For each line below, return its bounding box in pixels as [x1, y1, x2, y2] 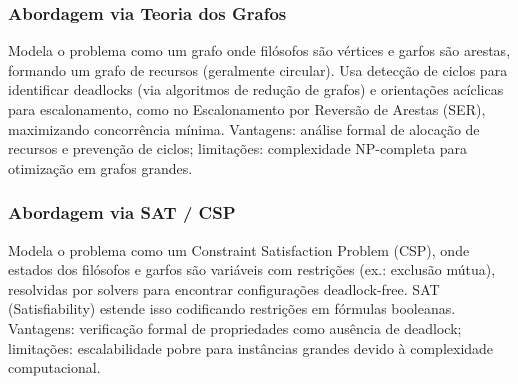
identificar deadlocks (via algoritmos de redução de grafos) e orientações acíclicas [8, 79, 504, 100]
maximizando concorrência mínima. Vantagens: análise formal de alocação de [8, 118, 480, 139]
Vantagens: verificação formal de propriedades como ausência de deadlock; [8, 317, 462, 338]
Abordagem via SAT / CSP [8, 200, 236, 225]
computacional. [8, 357, 101, 378]
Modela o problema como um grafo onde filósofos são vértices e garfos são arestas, [8, 40, 511, 61]
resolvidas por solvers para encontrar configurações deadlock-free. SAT [8, 278, 440, 299]
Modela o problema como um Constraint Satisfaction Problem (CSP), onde [8, 239, 470, 260]
